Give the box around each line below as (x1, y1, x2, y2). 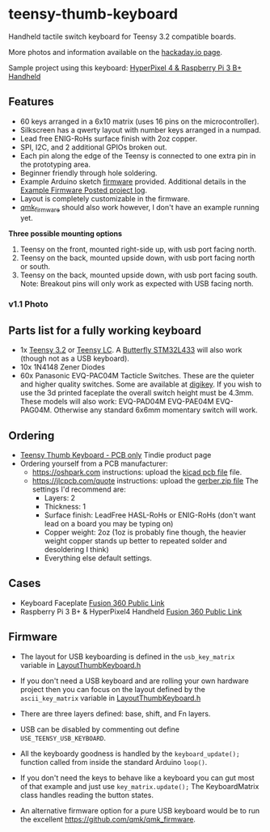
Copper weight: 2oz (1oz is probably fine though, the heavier (44, 527, 247, 538)
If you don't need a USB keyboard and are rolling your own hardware (19, 676, 249, 686)
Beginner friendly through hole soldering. (19, 167, 158, 178)
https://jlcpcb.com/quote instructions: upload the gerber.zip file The (32, 476, 259, 486)
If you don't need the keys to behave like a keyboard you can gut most (19, 773, 255, 783)
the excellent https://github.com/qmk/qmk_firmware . (19, 814, 196, 824)
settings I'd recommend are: (32, 484, 127, 494)
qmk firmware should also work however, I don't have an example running (19, 202, 260, 214)
